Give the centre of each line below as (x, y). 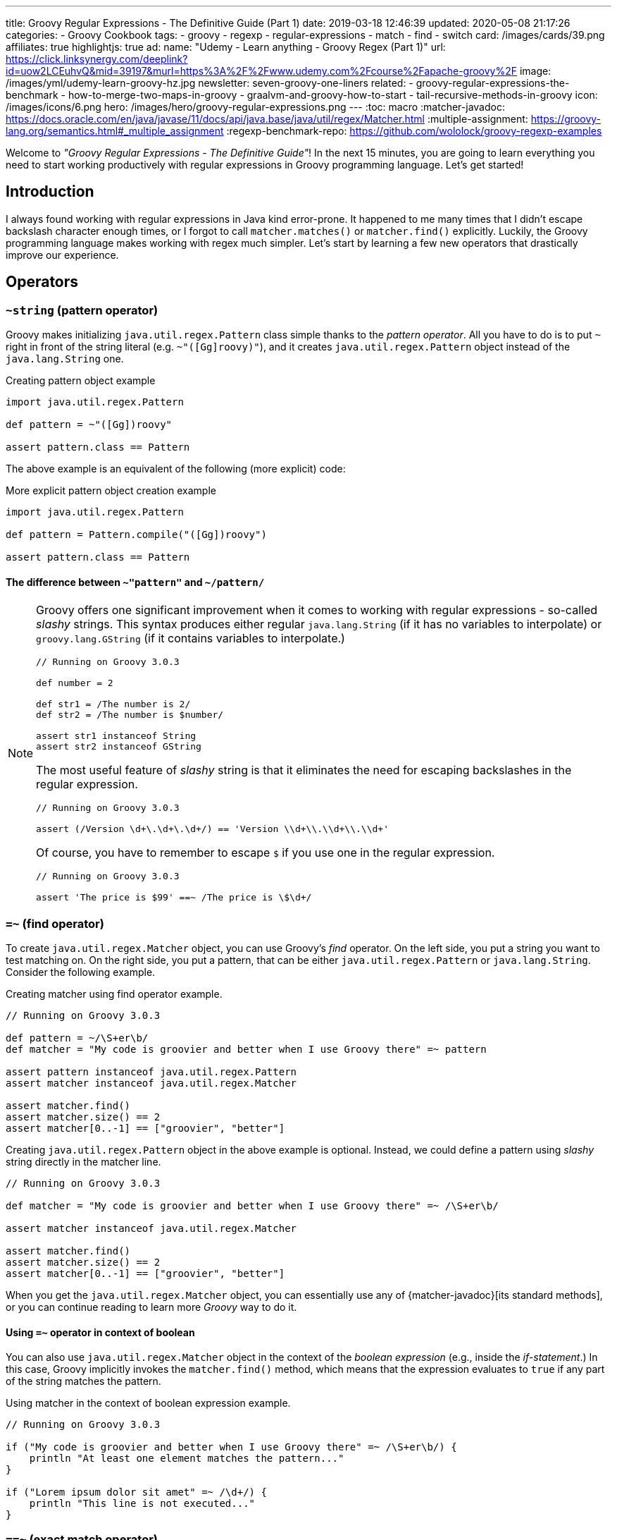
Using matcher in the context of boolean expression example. (148, 1403)
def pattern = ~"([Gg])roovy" (89, 425)
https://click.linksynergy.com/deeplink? (97, 59)
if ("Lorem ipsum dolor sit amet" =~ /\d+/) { (136, 1492)
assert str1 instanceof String (116, 736)
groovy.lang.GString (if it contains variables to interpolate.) (191, 638)
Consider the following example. (81, 972)
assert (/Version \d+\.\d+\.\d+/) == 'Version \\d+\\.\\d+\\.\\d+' (212, 829)
